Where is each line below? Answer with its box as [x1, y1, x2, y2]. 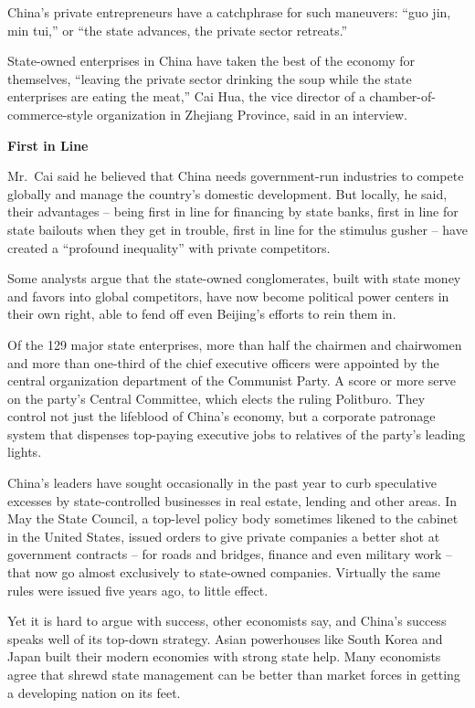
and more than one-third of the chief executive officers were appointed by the [7, 353, 439, 372]
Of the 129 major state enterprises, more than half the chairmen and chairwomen [7, 334, 462, 354]
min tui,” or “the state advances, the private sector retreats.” [7, 20, 348, 39]
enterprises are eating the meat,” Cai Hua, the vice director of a [7, 87, 365, 106]
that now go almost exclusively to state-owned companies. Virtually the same [7, 563, 441, 582]
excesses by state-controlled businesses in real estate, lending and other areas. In [7, 491, 458, 510]
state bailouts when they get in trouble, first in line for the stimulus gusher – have [7, 219, 468, 238]
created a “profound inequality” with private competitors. [7, 238, 331, 257]
